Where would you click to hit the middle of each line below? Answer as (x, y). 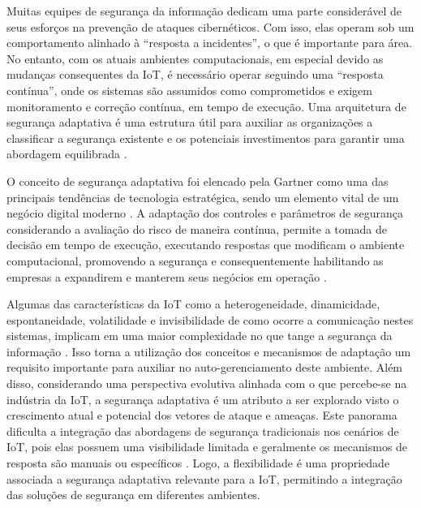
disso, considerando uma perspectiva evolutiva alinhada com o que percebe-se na (207, 383)
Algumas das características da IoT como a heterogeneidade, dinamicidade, (193, 304)
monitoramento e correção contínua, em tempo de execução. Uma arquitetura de (206, 106)
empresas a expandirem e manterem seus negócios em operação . (167, 276)
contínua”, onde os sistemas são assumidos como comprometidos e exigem (189, 90)
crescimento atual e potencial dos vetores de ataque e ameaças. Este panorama (202, 415)
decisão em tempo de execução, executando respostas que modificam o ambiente (206, 245)
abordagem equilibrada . (67, 154)
